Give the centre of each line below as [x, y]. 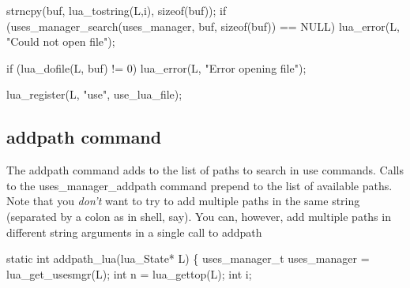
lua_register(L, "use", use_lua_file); [94, 94]
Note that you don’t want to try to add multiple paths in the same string [183, 201]
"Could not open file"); [61, 41]
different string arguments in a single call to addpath [134, 232]
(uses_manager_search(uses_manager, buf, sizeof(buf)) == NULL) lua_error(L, [203, 26]
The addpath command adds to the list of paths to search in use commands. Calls [205, 170]
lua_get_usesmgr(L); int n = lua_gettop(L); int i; [129, 273]
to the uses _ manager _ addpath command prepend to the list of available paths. [199, 185]
